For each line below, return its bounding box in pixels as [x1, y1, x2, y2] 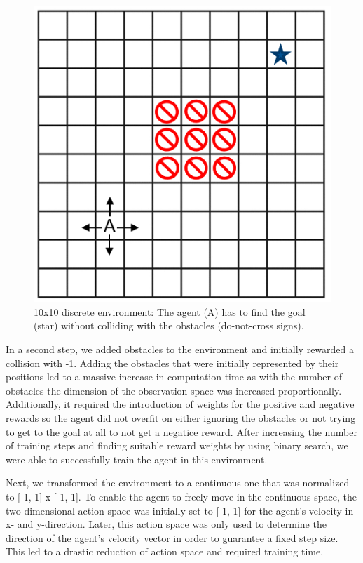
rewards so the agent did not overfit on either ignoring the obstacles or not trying [6, 410, 356, 425]
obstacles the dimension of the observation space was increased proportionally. [6, 383, 342, 397]
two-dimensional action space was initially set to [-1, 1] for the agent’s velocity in [6, 503, 354, 517]
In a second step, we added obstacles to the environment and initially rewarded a [6, 341, 355, 356]
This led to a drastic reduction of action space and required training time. [6, 544, 324, 559]
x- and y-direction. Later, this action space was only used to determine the [6, 517, 327, 531]
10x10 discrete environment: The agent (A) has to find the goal [34, 304, 306, 319]
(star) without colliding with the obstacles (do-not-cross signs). [34, 318, 304, 333]
